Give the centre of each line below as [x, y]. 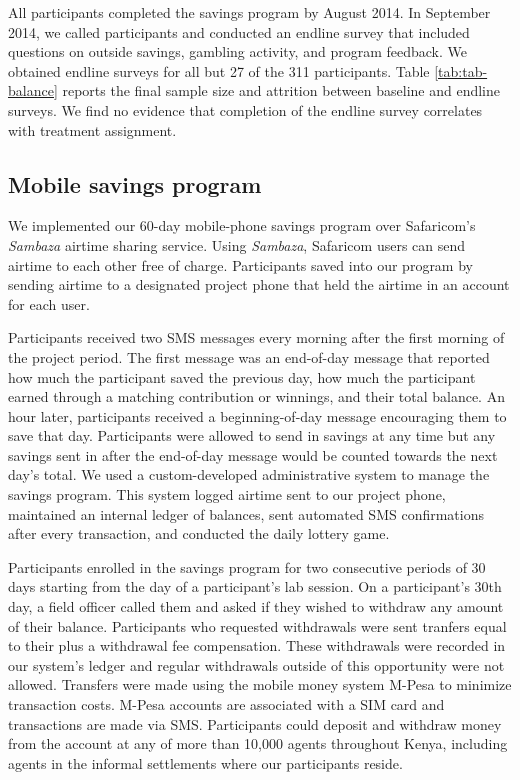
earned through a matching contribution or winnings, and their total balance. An [256, 396]
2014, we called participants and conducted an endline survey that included [239, 31]
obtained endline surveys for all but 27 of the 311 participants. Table [219, 70]
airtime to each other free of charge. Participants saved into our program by [240, 264]
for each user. [49, 303]
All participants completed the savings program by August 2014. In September [249, 12]
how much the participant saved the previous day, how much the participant [242, 376]
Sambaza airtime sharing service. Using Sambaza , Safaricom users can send [237, 244]
